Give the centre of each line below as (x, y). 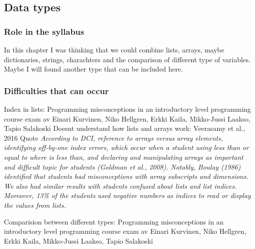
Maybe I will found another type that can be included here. (93, 69)
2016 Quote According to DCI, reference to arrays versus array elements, (114, 137)
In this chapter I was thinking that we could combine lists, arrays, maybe (114, 50)
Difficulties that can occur (56, 90)
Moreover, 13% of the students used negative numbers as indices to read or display (127, 195)
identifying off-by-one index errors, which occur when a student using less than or (127, 147)
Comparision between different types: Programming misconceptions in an (114, 221)
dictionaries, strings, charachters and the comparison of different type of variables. (127, 59)
